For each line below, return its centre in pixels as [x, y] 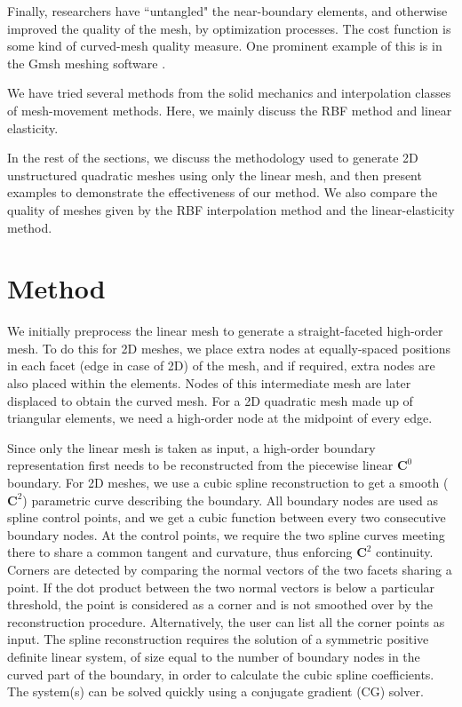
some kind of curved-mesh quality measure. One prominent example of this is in [225, 46]
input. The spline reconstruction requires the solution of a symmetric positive [218, 639]
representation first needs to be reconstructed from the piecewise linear [200, 465]
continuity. [405, 552]
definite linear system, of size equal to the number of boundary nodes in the [214, 656]
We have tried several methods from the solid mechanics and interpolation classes [229, 93]
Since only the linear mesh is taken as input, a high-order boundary [191, 447]
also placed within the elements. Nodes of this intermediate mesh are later [209, 383]
